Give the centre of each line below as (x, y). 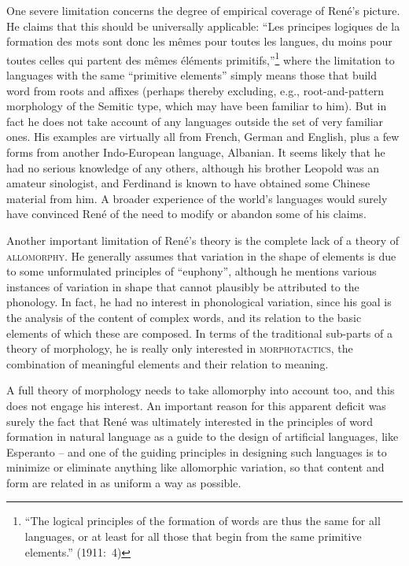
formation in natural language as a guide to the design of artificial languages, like (203, 437)
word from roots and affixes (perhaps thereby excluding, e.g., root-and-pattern (195, 90)
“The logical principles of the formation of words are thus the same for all (203, 521)
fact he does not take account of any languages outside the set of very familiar (195, 121)
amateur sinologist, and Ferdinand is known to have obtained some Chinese (188, 183)
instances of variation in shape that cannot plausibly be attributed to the (183, 286)
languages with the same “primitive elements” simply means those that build (192, 75)
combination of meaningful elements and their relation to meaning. (168, 363)
